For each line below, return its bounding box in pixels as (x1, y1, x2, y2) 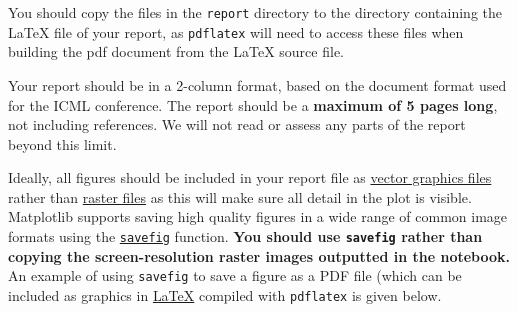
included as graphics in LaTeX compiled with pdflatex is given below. (8, 284, 442, 305)
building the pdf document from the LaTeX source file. (8, 41, 344, 62)
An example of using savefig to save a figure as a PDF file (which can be (8, 265, 462, 286)
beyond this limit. (8, 133, 117, 154)
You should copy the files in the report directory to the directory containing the (8, 2, 503, 22)
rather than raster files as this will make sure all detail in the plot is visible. (8, 186, 472, 207)
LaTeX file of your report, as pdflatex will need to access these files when (8, 21, 464, 42)
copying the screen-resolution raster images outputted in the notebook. (8, 245, 510, 266)
